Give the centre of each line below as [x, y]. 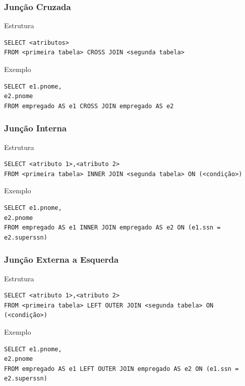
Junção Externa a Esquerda [62, 259]
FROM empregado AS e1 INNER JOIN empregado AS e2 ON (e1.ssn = [112, 228]
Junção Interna [36, 128]
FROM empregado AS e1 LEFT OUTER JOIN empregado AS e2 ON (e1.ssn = [121, 369]
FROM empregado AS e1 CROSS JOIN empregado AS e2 [89, 106]
